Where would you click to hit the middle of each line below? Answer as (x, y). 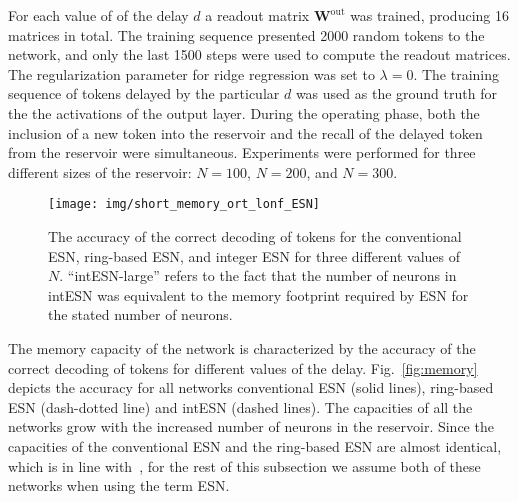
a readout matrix (257, 15)
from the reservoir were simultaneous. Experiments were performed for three (242, 152)
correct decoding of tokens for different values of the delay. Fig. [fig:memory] (243, 367)
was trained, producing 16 (429, 15)
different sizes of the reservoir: (100, 171)
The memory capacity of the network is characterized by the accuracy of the (242, 347)
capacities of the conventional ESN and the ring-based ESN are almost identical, (255, 445)
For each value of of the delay (98, 15)
